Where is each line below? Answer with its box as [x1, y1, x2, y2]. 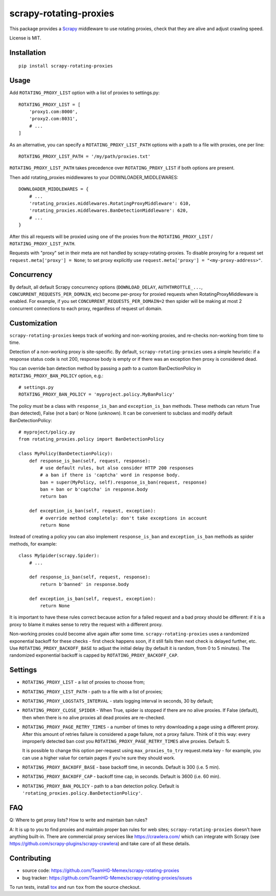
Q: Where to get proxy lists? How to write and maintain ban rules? [9, 817, 148, 823]
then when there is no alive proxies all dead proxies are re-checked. [22, 714, 166, 720]
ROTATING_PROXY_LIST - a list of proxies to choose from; [22, 679, 145, 685]
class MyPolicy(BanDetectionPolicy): [18, 451, 113, 456]
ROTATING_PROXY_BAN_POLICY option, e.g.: [9, 373, 104, 379]
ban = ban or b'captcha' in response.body [40, 487, 148, 492]
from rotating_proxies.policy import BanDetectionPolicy [18, 436, 165, 442]
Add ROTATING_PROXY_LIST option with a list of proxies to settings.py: [9, 90, 160, 96]
